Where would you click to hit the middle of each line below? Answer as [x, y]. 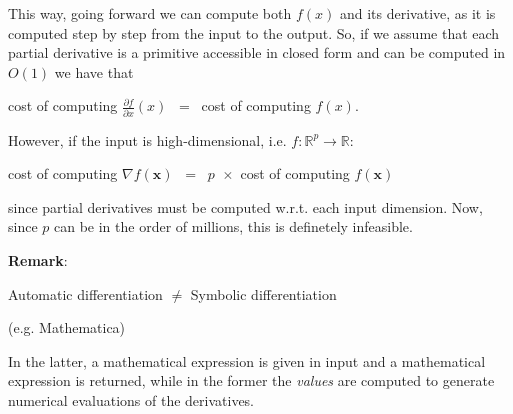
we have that [94, 71]
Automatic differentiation [85, 293]
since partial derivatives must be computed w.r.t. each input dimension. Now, [245, 206]
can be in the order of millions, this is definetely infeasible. [233, 226]
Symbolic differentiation [263, 293]
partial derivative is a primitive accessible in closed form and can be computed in [257, 52]
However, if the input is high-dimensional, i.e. [147, 139]
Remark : [38, 260]
